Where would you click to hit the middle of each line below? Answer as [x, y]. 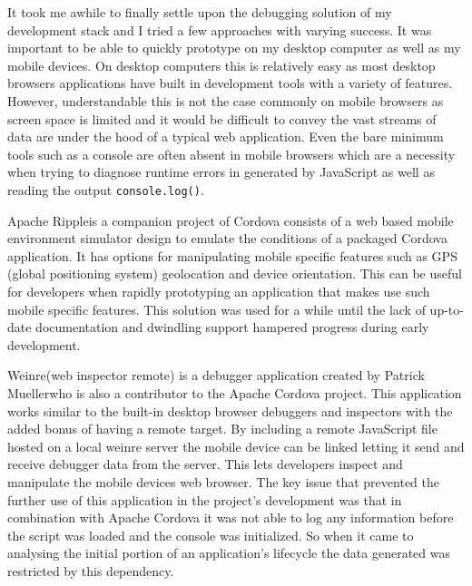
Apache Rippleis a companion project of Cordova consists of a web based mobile [231, 220]
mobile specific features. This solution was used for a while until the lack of [216, 309]
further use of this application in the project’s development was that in [205, 499]
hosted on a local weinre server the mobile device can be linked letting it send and [236, 446]
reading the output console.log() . [106, 189]
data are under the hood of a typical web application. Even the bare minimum [226, 137]
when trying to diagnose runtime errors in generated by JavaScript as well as [221, 172]
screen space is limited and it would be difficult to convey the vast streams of [222, 118]
